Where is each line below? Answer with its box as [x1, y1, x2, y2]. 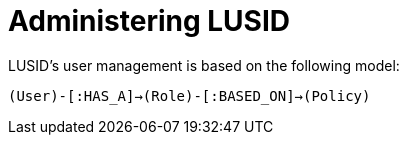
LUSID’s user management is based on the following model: [8, 56, 400, 74]
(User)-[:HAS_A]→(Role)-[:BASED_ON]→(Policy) [8, 87, 371, 104]
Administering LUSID [8, 4, 291, 38]
